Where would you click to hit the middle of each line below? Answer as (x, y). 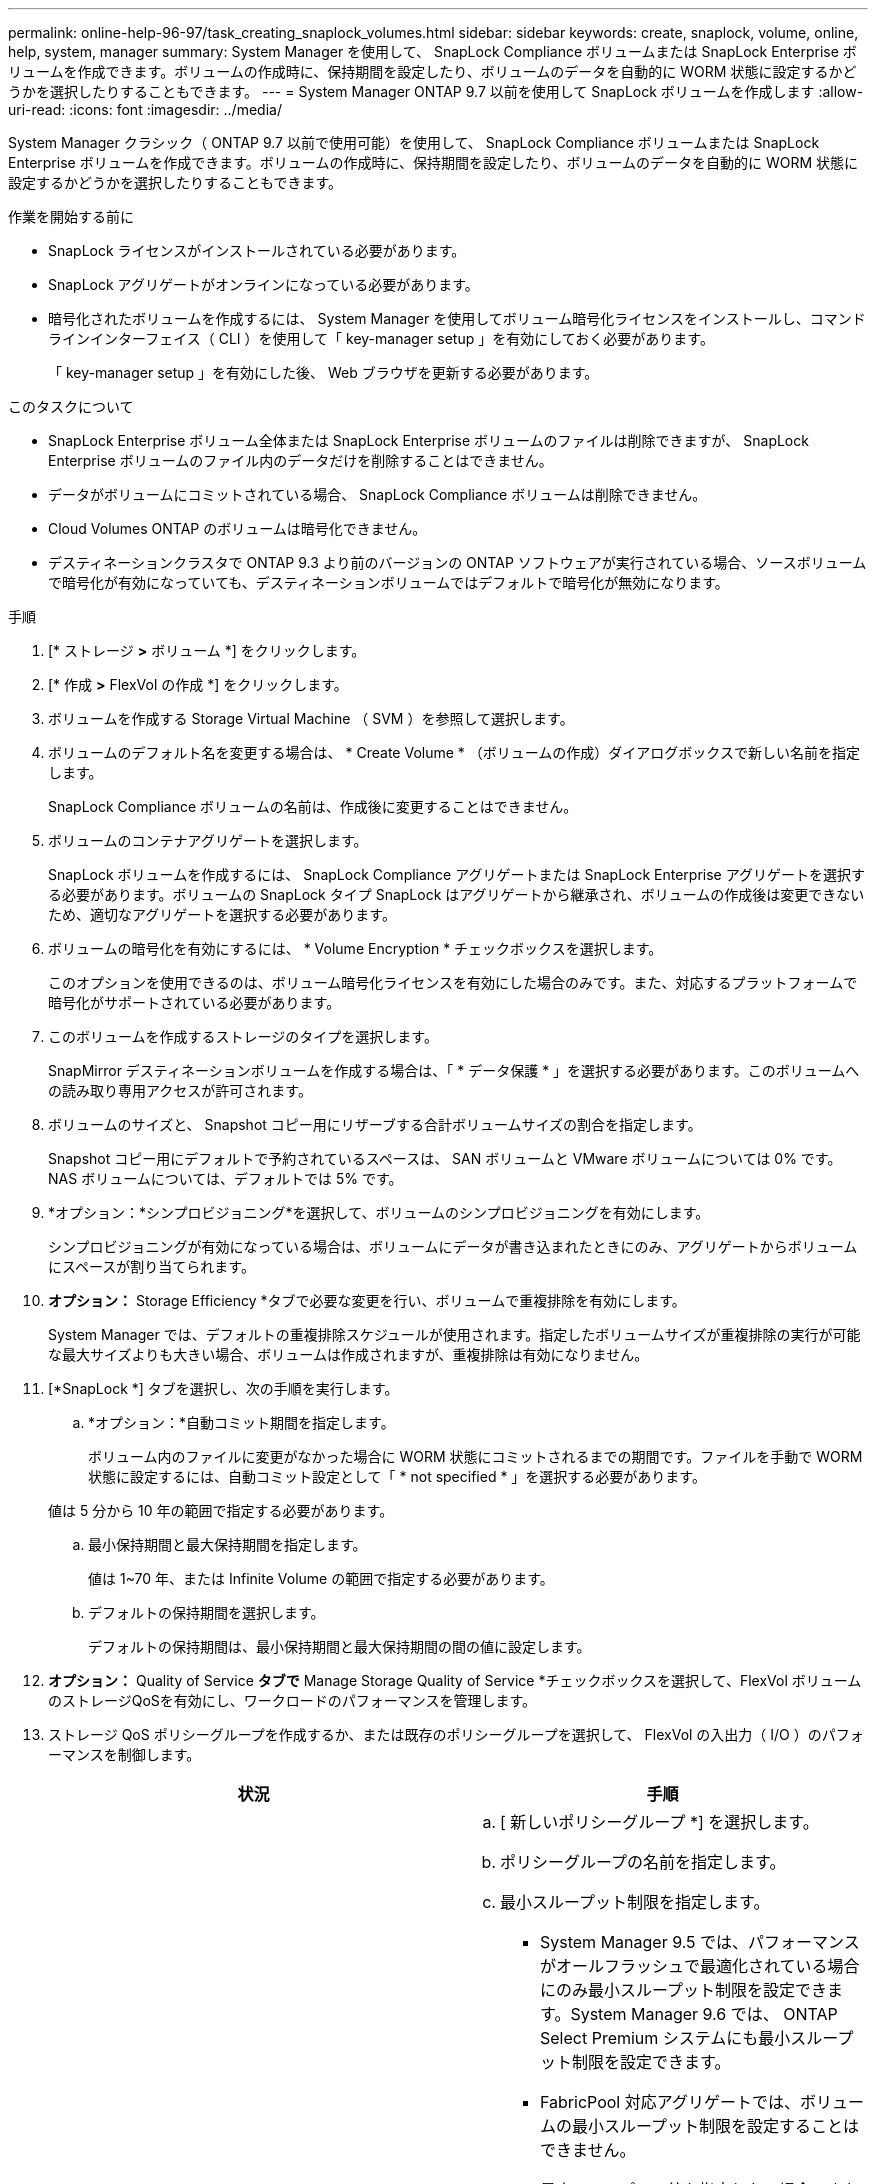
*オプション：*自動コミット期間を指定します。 (241, 1422)
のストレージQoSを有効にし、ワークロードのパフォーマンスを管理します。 (292, 1700)
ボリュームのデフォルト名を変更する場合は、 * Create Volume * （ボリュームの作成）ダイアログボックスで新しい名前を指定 (454, 752)
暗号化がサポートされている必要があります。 (194, 1002)
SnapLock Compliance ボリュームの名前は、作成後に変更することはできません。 (313, 806)
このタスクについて (71, 406)
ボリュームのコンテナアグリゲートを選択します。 (208, 840)
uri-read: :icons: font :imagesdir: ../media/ (145, 109)
